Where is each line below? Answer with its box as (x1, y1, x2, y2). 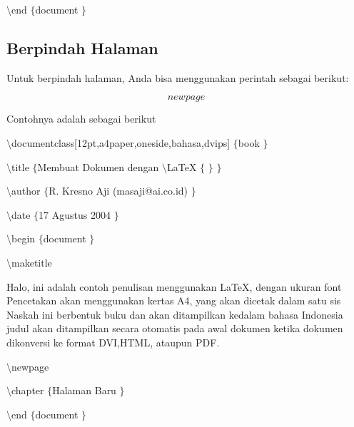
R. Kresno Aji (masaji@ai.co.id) (49, 183, 188, 198)
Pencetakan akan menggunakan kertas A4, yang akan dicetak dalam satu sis (6, 293, 341, 308)
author (11, 183, 41, 198)
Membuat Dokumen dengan (37, 159, 159, 174)
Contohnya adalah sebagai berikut (6, 111, 156, 126)
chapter (11, 383, 44, 398)
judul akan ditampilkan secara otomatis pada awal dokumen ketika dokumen (6, 321, 343, 336)
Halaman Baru (52, 383, 116, 398)
